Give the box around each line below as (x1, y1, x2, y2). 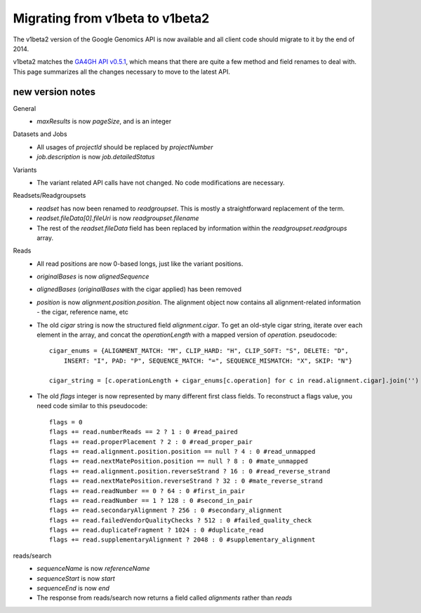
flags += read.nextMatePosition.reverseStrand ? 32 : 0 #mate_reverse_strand (49, 477, 323, 485)
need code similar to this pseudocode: (36, 402, 147, 410)
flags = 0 (49, 418, 83, 426)
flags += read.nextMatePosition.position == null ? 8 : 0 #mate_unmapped (49, 457, 309, 466)
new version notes (13, 86, 96, 97)
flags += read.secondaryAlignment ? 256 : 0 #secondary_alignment (49, 506, 283, 515)
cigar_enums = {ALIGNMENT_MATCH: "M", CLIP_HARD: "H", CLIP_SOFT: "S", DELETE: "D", (49, 347, 349, 355)
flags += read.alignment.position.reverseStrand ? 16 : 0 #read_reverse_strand (49, 467, 330, 475)
